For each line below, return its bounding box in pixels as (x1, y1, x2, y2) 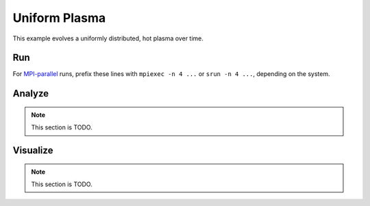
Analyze (12, 88, 49, 99)
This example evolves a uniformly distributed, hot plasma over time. (12, 34, 203, 42)
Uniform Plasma (12, 10, 106, 25)
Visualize (12, 144, 53, 157)
